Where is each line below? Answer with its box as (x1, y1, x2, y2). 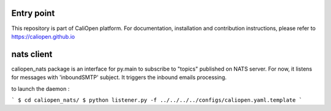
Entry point (11, 8, 55, 18)
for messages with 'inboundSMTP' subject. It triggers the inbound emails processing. (11, 74, 227, 81)
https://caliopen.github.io (11, 33, 75, 40)
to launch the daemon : (11, 85, 70, 92)
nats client (11, 49, 53, 59)
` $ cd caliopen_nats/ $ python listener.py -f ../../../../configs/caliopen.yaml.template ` (11, 96, 303, 104)
